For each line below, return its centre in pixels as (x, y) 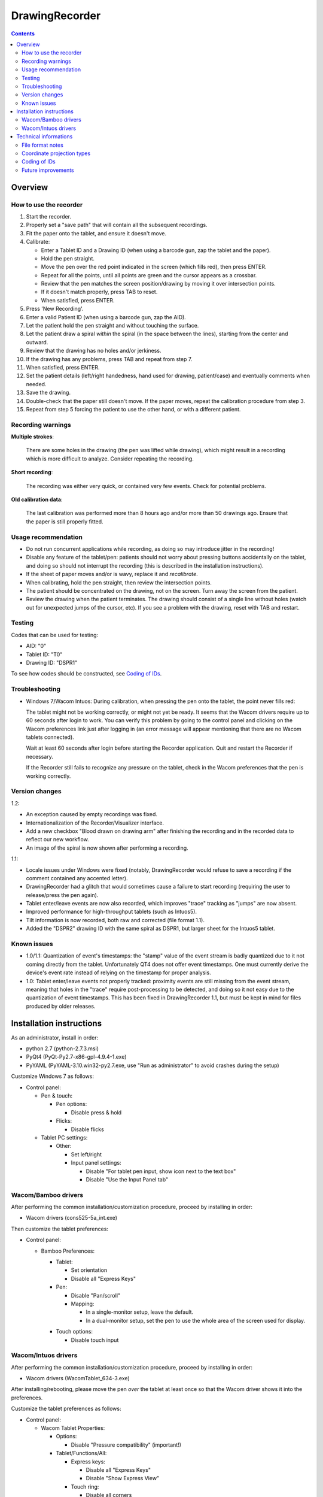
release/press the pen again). (62, 895)
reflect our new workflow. (57, 840)
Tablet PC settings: (64, 1137)
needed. (36, 384)
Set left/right (86, 1154)
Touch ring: (85, 1487)
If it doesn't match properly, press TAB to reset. (99, 292)
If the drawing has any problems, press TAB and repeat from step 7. (109, 359)
